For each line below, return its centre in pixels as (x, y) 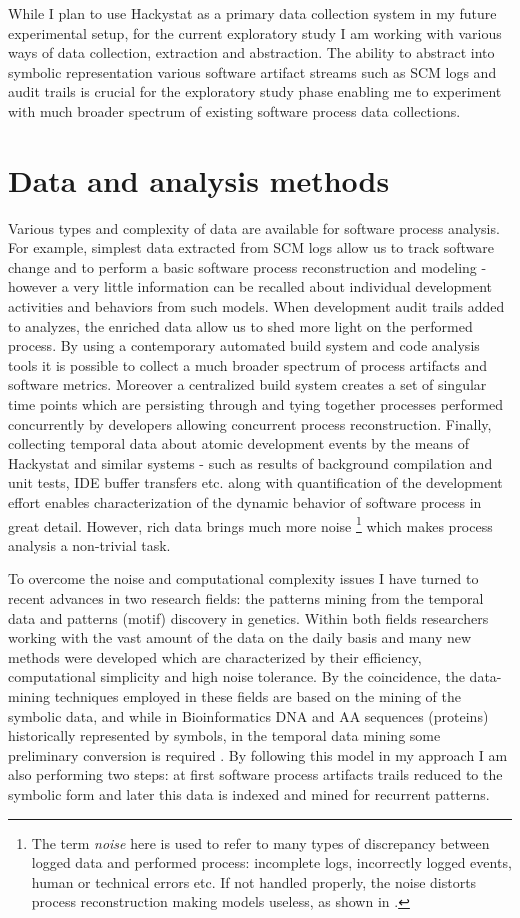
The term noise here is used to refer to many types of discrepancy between (260, 842)
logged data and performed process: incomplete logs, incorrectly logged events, (271, 862)
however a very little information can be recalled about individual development (250, 286)
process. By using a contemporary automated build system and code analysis (244, 345)
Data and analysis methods (199, 179)
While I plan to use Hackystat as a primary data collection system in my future (252, 13)
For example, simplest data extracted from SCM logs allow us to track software (251, 247)
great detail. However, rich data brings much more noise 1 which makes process (250, 524)
